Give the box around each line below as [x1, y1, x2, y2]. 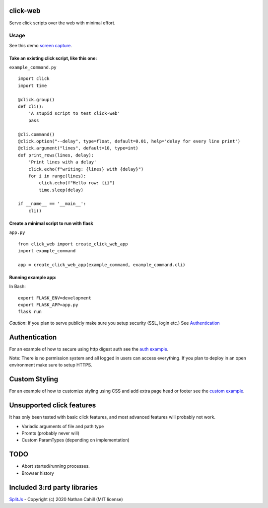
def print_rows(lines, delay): [18, 152, 94, 158]
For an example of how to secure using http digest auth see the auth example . [9, 346, 169, 352]
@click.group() [18, 97, 55, 102]
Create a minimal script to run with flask [9, 220, 94, 226]
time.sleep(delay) [39, 187, 84, 193]
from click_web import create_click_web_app [18, 241, 129, 247]
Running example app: [9, 274, 57, 280]
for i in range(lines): [28, 173, 86, 179]
